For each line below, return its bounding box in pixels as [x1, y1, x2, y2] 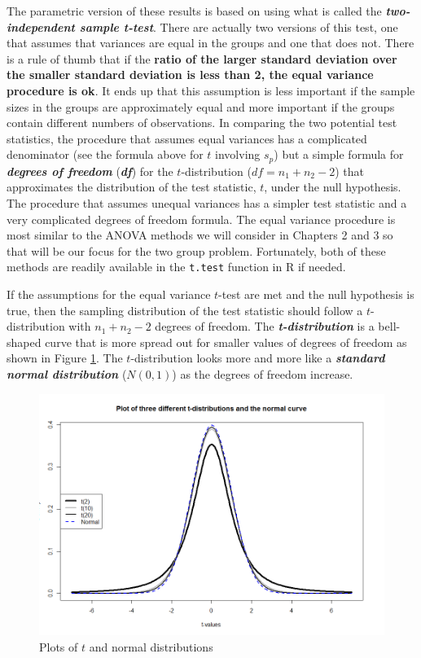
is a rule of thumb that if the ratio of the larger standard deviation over [7, 50, 397, 67]
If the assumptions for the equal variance [7, 286, 211, 303]
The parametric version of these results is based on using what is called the [7, 2, 382, 19]
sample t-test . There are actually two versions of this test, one [79, 18, 398, 35]
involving [215, 146, 261, 163]
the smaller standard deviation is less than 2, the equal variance [7, 66, 374, 83]
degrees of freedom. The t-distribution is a [155, 318, 375, 335]
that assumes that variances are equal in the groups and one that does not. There [7, 34, 414, 51]
